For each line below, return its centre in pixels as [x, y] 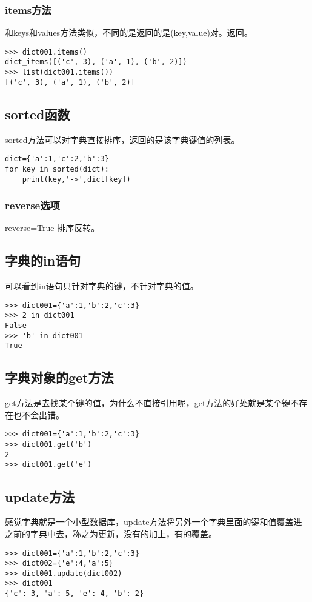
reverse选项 [32, 205]
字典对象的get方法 [59, 377]
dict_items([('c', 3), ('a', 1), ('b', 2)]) [96, 62]
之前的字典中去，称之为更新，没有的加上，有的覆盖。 [111, 533]
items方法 [28, 9]
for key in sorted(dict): [57, 169]
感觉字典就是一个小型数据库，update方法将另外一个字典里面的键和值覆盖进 [154, 522]
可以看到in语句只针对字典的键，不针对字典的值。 [102, 286]
